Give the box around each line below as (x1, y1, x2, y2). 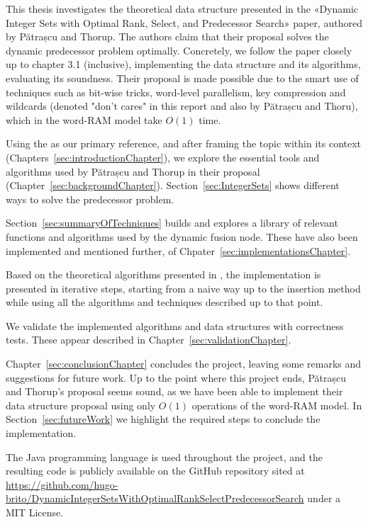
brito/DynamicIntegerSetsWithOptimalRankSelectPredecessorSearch (6, 491, 304, 506)
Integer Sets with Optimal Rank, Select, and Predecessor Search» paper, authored (6, 15, 362, 30)
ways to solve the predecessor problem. (6, 191, 174, 206)
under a (307, 491, 341, 506)
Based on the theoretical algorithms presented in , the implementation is (6, 267, 321, 282)
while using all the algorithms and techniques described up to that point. (6, 295, 323, 310)
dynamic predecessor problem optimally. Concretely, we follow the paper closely (6, 42, 352, 57)
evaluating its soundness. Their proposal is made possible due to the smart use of (6, 70, 359, 85)
